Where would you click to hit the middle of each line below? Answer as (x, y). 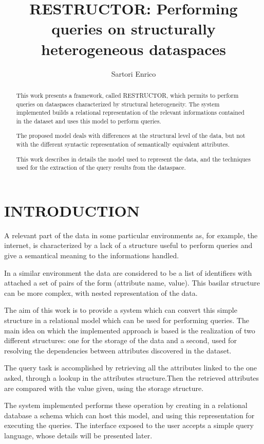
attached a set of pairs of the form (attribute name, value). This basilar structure (132, 283)
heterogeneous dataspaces (134, 49)
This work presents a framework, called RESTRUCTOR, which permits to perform (127, 95)
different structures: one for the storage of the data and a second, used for (120, 340)
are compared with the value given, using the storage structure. (104, 388)
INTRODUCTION (72, 210)
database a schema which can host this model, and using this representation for (129, 415)
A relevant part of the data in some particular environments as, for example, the (131, 235)
